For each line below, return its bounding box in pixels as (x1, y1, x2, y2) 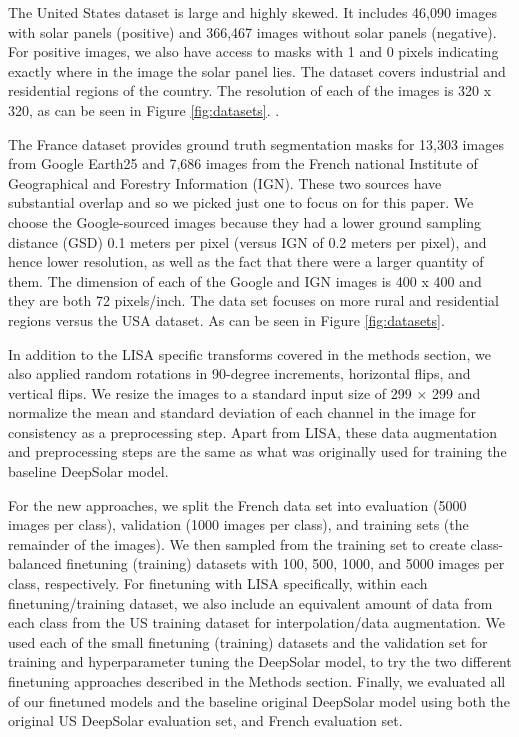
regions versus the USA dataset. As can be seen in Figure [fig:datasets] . (8, 309, 445, 330)
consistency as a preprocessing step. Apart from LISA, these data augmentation (8, 421, 497, 442)
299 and (431, 382, 481, 403)
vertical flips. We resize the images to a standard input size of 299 (8, 382, 412, 403)
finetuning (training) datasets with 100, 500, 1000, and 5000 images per (66, 553, 505, 574)
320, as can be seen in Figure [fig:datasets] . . (8, 99, 280, 120)
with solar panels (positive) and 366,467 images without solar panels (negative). (8, 21, 497, 42)
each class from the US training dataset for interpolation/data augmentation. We (8, 612, 506, 633)
